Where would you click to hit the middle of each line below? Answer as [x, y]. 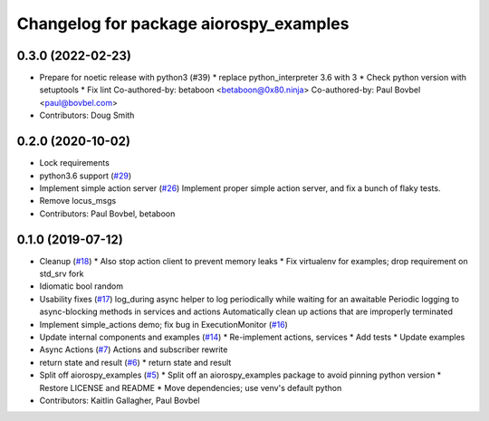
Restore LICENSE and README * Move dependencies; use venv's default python [191, 388]
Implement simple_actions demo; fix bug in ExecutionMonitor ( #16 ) [164, 324]
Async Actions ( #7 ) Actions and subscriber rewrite [134, 349]
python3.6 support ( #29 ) [86, 176]
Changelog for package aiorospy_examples [183, 24]
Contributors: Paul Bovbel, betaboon [107, 214]
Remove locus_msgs [78, 201]
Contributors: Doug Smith [87, 115]
